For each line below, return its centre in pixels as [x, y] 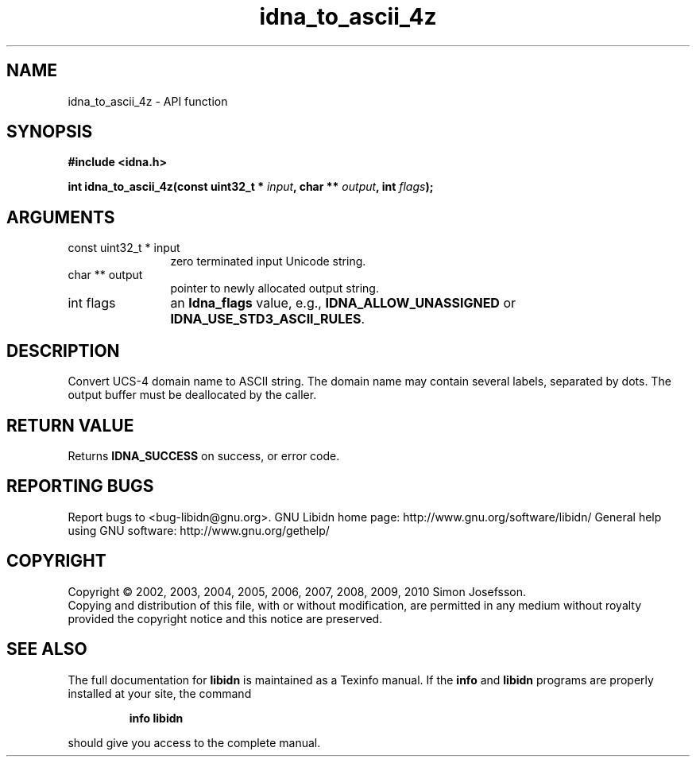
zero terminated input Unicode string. [268, 261]
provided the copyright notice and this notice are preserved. [225, 618]
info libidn [156, 718]
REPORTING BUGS [80, 486]
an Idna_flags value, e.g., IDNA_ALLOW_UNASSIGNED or [343, 303]
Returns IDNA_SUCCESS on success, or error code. [204, 455]
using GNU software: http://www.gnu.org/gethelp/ [199, 530]
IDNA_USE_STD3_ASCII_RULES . [268, 319]
